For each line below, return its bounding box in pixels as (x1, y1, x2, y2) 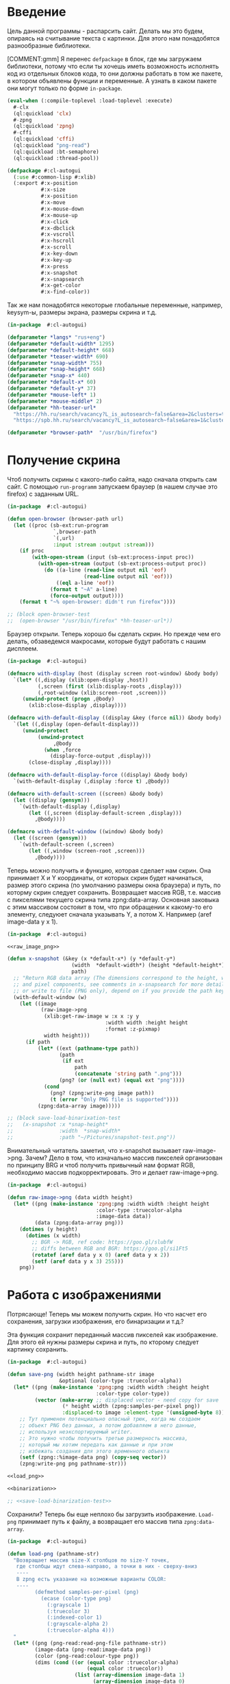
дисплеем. (7, 644, 39, 653)
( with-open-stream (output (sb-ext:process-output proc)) (37, 561, 207, 568)
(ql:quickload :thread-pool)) (13, 155, 99, 161)
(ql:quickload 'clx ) (13, 110, 72, 117)
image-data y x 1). (7, 917, 58, 925)
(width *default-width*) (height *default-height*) (71, 962, 225, 969)
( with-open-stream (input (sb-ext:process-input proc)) (31, 554, 194, 561)
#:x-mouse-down (40, 205, 84, 212)
